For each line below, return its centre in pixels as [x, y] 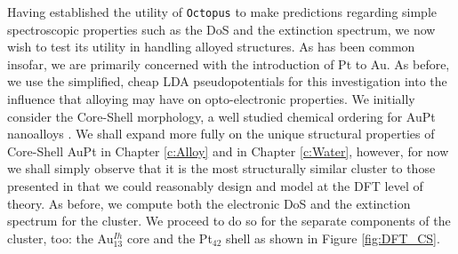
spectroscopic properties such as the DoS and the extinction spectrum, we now [221, 29]
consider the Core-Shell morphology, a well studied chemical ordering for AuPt [221, 116]
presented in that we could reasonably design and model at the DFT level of [215, 186]
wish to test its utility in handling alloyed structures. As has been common [211, 47]
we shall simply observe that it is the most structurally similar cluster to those [221, 168]
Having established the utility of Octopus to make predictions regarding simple [222, 12]
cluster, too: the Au [60, 238]
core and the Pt [169, 238]
